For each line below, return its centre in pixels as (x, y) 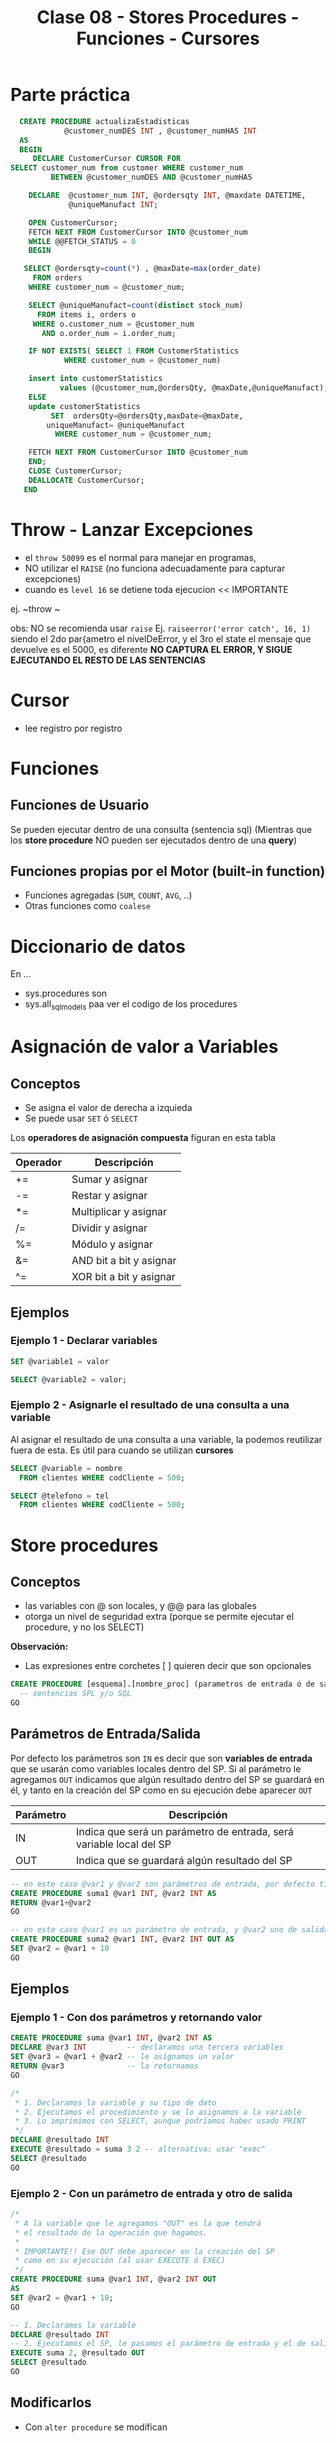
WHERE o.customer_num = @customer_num (113, 324)
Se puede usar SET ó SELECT (81, 1118)
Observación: (39, 1647)
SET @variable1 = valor (60, 1361)
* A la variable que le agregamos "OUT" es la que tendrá (138, 2223)
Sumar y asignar (109, 1179)
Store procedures (84, 1545)
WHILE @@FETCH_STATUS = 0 (82, 241)
